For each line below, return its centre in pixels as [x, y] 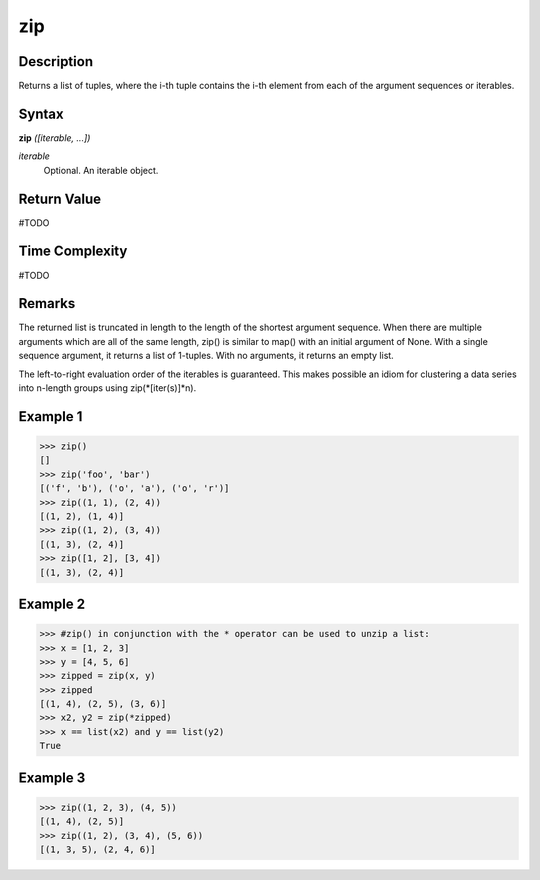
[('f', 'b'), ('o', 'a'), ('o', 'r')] [134, 488]
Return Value [60, 198]
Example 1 [50, 416]
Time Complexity [73, 251]
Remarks [47, 303]
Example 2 [51, 603]
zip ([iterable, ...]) [54, 137]
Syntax [41, 113]
